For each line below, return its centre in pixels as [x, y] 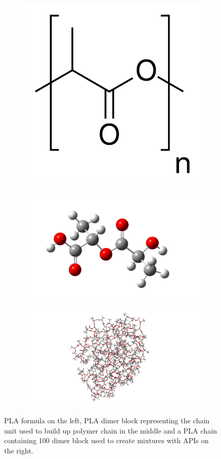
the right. [19, 450]
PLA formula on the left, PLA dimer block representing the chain [107, 420]
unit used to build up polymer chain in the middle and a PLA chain [111, 430]
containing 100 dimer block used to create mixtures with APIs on [106, 440]
